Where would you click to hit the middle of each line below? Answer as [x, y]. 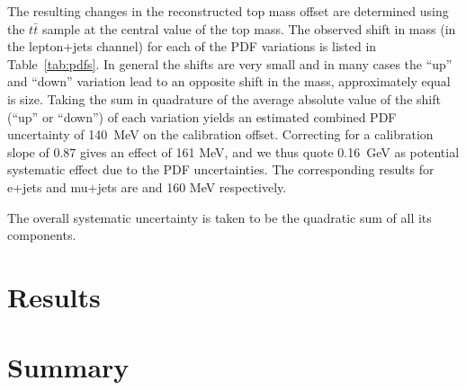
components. [42, 235]
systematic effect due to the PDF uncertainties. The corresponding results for [221, 169]
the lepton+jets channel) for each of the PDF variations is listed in [192, 46]
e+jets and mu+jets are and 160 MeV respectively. [147, 186]
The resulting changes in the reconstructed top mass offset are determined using [228, 11]
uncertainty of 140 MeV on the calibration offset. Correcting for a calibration [220, 134]
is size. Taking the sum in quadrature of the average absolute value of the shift [224, 98]
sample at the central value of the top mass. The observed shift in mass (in [249, 28]
